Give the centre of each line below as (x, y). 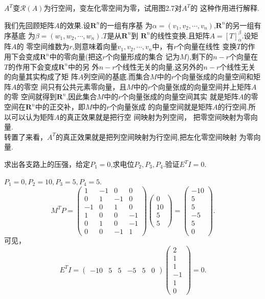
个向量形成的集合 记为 (143, 57)
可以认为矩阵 (32, 116)
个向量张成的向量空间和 (214, 77)
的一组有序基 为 (126, 25)
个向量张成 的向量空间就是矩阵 (161, 107)
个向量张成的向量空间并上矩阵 (201, 86)
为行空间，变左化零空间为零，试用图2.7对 (113, 8)
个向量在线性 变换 (207, 46)
